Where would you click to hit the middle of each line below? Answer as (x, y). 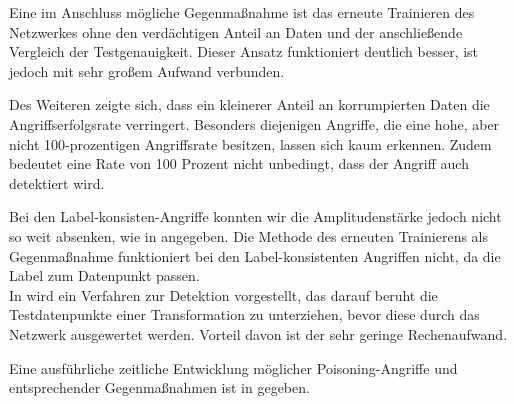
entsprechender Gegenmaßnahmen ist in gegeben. (159, 387)
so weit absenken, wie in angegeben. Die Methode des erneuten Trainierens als (249, 235)
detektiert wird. (57, 182)
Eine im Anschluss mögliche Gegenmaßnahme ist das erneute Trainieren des (242, 12)
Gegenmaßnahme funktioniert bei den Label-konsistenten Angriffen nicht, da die (255, 255)
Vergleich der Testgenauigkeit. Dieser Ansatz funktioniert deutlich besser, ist (244, 51)
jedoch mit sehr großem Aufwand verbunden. (147, 70)
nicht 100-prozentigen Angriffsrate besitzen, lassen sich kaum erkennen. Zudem (250, 143)
